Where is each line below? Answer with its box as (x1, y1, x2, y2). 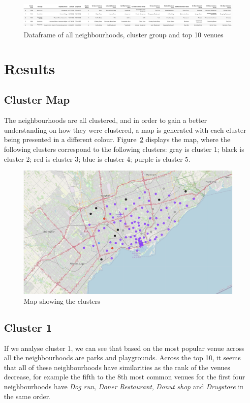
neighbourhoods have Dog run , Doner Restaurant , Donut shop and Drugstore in (4, 381, 244, 391)
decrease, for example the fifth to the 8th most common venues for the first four (4, 372, 245, 382)
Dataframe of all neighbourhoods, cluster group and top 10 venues (24, 29, 223, 40)
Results (4, 58, 55, 78)
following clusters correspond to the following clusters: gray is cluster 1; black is (4, 144, 245, 154)
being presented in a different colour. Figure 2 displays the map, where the (4, 134, 230, 144)
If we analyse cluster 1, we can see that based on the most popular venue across (4, 343, 245, 353)
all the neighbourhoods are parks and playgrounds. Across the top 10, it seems (4, 352, 241, 363)
